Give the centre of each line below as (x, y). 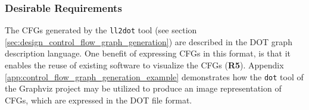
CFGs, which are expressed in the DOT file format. (99, 100)
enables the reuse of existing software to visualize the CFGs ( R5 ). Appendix (144, 65)
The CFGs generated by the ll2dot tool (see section (101, 30)
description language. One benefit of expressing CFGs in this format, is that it (148, 53)
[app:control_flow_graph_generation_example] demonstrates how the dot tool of (154, 76)
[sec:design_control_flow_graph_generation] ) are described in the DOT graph (149, 41)
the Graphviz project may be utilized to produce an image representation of (143, 88)
